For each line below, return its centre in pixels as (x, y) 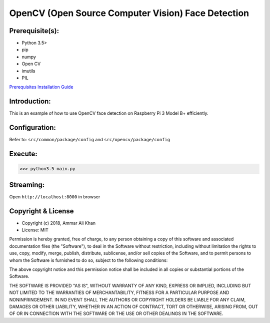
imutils (28, 71)
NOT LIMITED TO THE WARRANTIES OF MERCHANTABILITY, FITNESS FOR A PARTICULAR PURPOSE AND (119, 292)
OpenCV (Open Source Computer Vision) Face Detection (129, 13)
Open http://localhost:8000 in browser (55, 197)
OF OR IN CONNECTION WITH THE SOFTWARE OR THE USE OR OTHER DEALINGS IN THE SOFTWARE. (116, 313)
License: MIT (35, 230)
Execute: (23, 154)
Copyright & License (42, 211)
